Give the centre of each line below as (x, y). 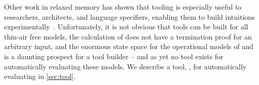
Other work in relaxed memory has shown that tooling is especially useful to (123, 7)
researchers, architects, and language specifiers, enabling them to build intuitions (129, 16)
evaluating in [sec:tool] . (40, 76)
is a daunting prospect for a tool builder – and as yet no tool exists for (114, 56)
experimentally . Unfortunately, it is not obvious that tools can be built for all (126, 27)
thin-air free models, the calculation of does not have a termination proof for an (128, 36)
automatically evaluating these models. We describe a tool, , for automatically (125, 66)
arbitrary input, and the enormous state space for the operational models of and (129, 46)
